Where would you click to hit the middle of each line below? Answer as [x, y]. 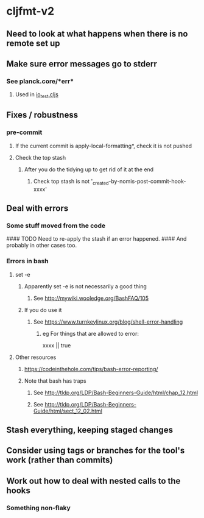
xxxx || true [57, 345]
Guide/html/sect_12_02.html [68, 411]
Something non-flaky [39, 508]
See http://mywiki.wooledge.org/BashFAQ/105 [91, 298]
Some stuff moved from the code [56, 225]
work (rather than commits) [60, 460]
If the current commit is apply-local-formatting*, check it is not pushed [104, 146]
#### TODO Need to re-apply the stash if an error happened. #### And [97, 239]
